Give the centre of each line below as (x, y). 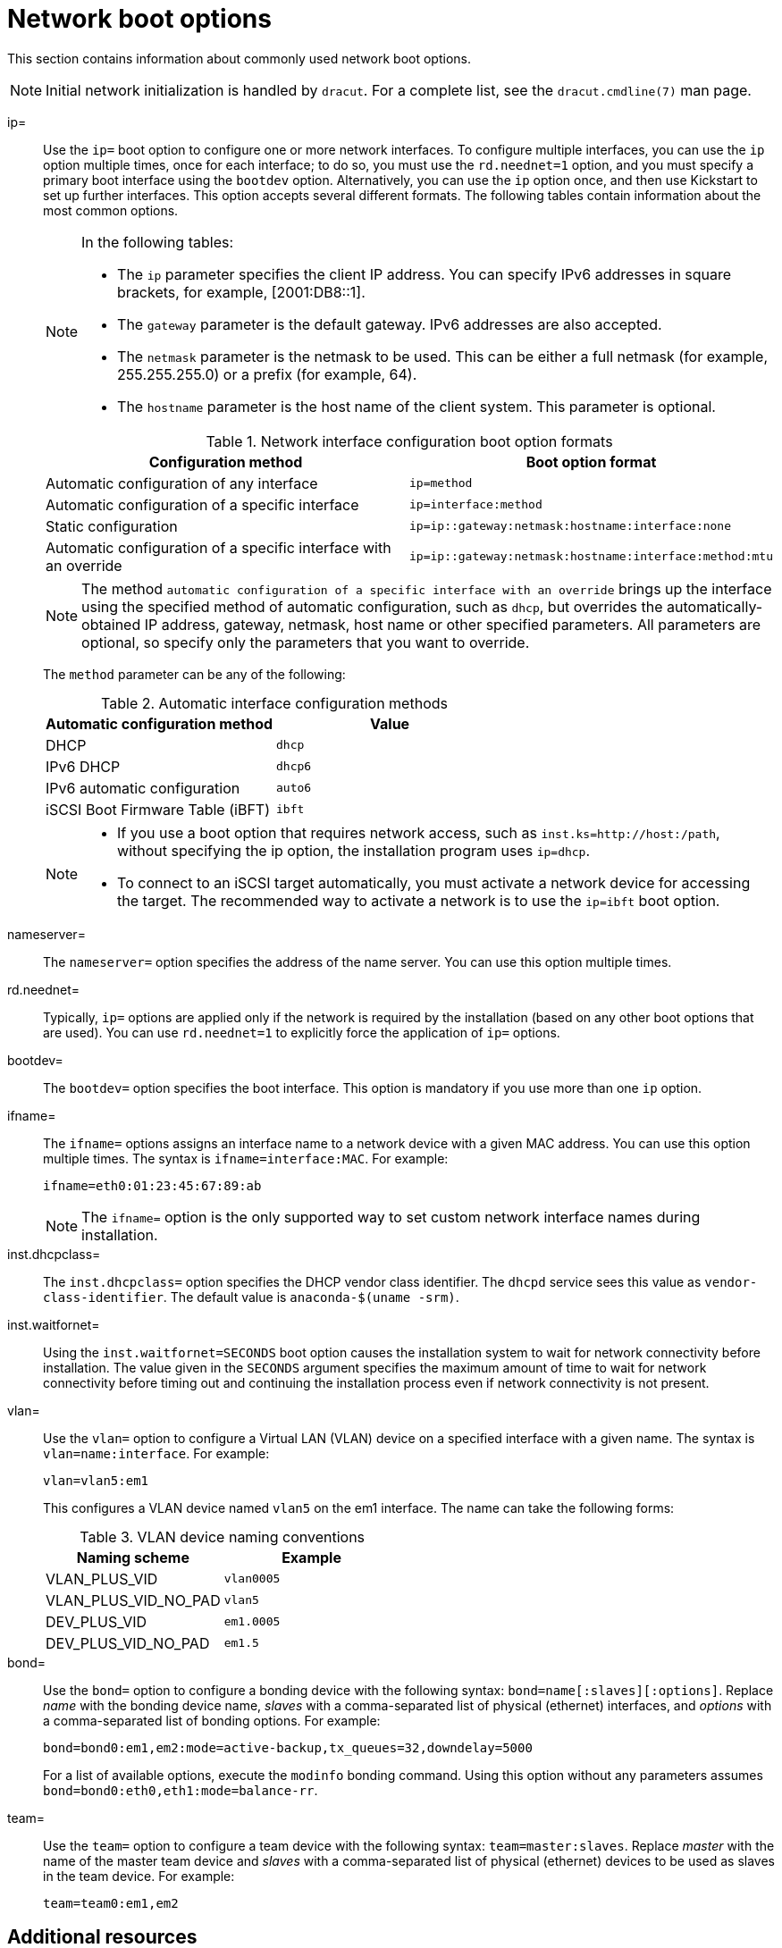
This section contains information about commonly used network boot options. (239, 58)
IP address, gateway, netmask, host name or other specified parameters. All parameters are (452, 624)
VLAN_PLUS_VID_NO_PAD (133, 1600)
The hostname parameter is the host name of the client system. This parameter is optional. (416, 406)
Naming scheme (133, 1557)
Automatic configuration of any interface (182, 483)
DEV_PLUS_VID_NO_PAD (128, 1643)
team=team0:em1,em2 (111, 1903)
